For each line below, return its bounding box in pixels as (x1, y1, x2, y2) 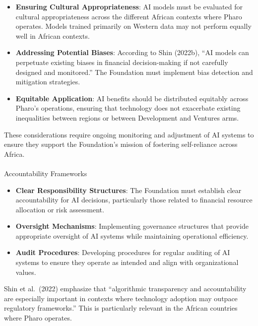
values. (15, 266, 36, 277)
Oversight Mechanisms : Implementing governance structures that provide (15, 221, 249, 231)
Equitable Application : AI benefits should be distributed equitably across (15, 93, 249, 103)
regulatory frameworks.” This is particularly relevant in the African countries (4, 303, 238, 313)
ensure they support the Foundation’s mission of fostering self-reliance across (4, 139, 238, 149)
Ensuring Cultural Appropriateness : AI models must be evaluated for (15, 1, 243, 11)
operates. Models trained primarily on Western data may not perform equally (15, 21, 252, 31)
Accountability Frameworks (4, 168, 87, 178)
